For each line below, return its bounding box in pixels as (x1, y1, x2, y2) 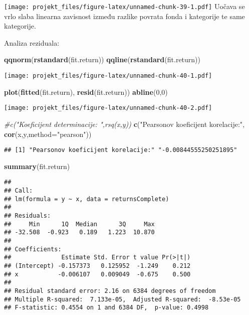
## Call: (4, 187, 33, 195)
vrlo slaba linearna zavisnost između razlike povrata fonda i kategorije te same (4, 11, 245, 21)
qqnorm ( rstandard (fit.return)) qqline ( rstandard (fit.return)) (4, 54, 200, 65)
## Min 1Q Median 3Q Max (4, 220, 155, 228)
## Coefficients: (4, 245, 62, 253)
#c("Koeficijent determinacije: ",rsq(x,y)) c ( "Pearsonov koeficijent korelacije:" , (4, 118, 245, 129)
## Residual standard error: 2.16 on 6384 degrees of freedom (4, 287, 216, 294)
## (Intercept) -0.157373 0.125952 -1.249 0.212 (4, 262, 191, 269)
